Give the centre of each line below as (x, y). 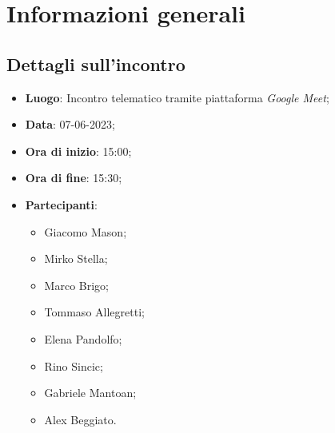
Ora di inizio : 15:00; (78, 151)
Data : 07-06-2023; (70, 124)
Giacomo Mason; (86, 231)
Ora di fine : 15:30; (74, 178)
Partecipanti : (61, 204)
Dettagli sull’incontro (96, 64)
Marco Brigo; (76, 285)
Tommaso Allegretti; (94, 312)
